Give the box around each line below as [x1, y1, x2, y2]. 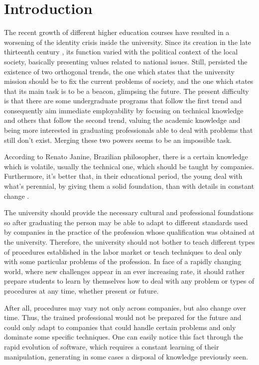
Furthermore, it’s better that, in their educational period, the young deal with [4, 171, 243, 181]
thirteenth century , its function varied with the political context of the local [4, 46, 238, 57]
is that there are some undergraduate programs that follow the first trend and [4, 95, 242, 106]
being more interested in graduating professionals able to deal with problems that [4, 125, 253, 135]
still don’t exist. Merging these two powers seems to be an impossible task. [4, 134, 232, 145]
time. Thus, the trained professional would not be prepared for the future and [4, 312, 242, 323]
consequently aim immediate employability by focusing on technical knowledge [4, 105, 244, 115]
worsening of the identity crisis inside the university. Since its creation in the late [4, 36, 252, 47]
